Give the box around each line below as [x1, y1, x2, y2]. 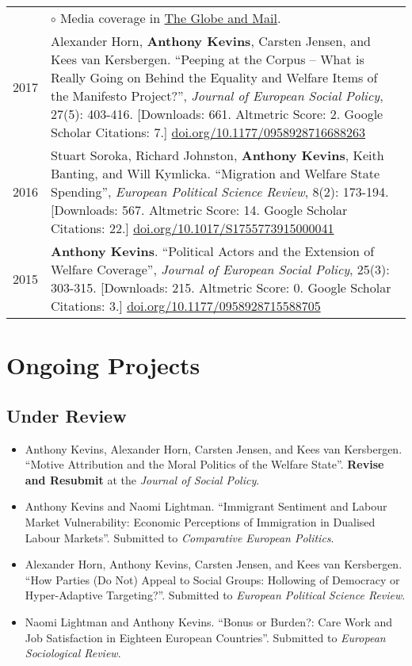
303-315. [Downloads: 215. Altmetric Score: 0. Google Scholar [51, 278, 391, 297]
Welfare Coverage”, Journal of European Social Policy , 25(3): [51, 260, 390, 278]
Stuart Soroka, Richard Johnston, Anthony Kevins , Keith [51, 146, 384, 164]
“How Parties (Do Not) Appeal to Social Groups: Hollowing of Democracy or [25, 571, 400, 588]
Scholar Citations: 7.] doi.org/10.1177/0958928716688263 [51, 123, 366, 141]
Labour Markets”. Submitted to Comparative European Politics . [25, 529, 334, 545]
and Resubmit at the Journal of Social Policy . [25, 471, 260, 488]
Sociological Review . [25, 645, 121, 661]
